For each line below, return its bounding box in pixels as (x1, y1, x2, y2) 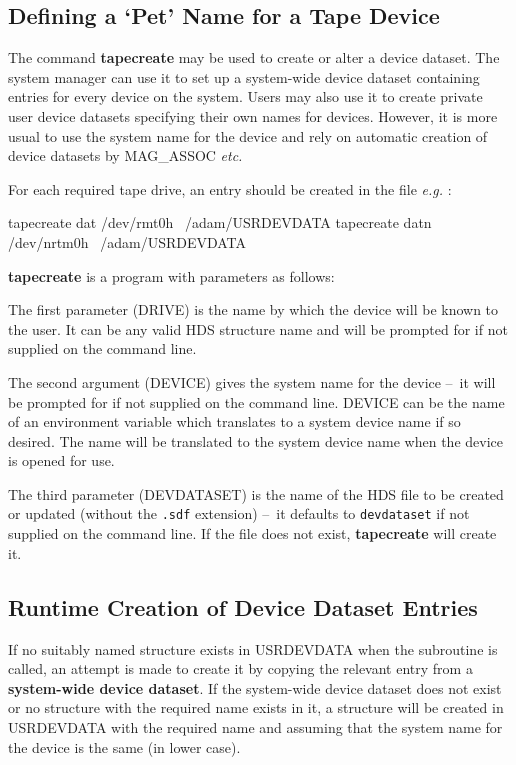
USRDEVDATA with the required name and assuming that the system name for (8, 716, 503, 737)
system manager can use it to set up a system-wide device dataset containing (8, 66, 480, 87)
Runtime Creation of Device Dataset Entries (8, 591, 478, 622)
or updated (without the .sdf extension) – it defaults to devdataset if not (8, 503, 470, 524)
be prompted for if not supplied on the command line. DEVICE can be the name (8, 391, 505, 412)
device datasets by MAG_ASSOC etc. (8, 145, 243, 166)
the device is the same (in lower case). (8, 736, 241, 757)
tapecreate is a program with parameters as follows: (8, 265, 335, 286)
